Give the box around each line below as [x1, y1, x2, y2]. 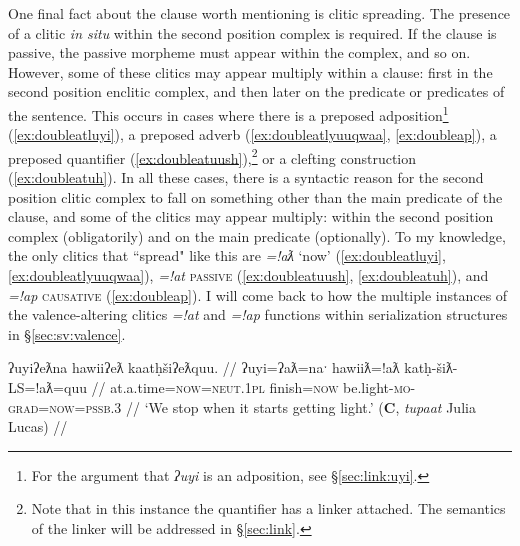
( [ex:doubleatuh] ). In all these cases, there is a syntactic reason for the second [8, 167, 484, 188]
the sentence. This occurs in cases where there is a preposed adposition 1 [8, 101, 449, 125]
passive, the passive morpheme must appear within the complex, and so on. [8, 42, 471, 63]
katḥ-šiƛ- [404, 357, 458, 378]
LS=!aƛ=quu [8, 377, 87, 397]
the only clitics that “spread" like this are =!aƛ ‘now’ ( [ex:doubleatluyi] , [8, 245, 446, 266]
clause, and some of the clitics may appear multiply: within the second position [8, 206, 494, 227]
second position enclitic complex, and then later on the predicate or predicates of [8, 81, 505, 102]
